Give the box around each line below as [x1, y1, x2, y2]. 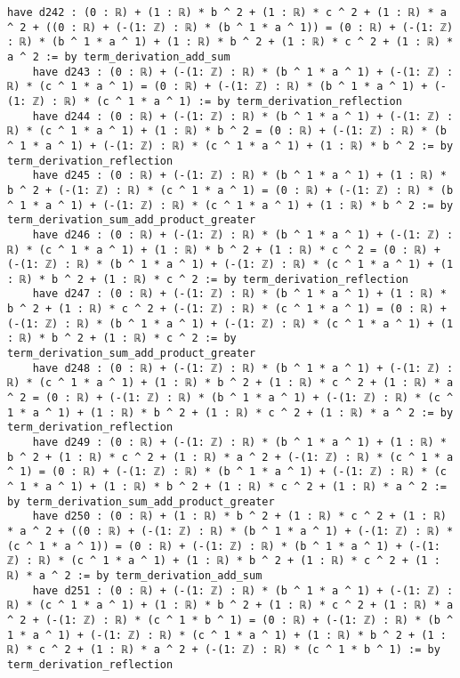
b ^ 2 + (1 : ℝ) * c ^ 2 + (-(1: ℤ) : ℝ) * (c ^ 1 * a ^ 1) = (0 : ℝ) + [7, 303, 447, 316]
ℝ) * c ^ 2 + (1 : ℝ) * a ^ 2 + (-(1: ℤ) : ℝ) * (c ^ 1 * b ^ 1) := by [7, 643, 440, 657]
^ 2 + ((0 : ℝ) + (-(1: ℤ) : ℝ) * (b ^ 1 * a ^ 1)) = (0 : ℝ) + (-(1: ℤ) [7, 20, 454, 34]
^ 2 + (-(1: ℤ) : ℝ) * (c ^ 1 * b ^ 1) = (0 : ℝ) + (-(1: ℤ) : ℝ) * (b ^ [7, 613, 454, 626]
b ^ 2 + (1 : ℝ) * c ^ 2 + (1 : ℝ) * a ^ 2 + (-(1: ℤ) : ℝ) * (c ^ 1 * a [7, 450, 454, 464]
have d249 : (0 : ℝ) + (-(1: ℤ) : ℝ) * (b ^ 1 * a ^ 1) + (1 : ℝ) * [32, 436, 447, 449]
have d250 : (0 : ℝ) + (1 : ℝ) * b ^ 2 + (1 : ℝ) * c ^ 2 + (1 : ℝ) [32, 510, 447, 523]
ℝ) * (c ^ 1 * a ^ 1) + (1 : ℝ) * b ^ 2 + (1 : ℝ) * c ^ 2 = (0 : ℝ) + [7, 243, 440, 256]
